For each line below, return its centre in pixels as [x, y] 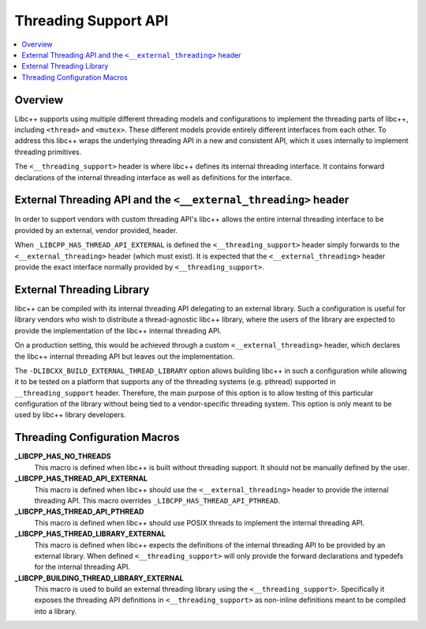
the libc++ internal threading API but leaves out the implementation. [124, 356]
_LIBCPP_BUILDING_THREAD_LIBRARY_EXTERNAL [99, 578]
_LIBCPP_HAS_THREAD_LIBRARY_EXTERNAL [90, 534]
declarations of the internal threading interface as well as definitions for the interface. [153, 177]
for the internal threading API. [82, 567]
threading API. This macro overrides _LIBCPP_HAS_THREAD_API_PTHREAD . [157, 500]
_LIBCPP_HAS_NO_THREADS [63, 456]
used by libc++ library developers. [70, 415]
